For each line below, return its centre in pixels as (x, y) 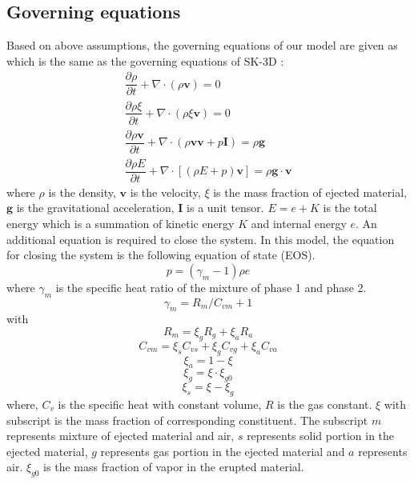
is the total (350, 208)
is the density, (82, 192)
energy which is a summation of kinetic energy (121, 223)
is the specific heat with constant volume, (160, 404)
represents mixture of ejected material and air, (121, 436)
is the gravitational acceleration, (95, 208)
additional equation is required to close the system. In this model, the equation (201, 239)
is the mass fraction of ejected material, (310, 192)
